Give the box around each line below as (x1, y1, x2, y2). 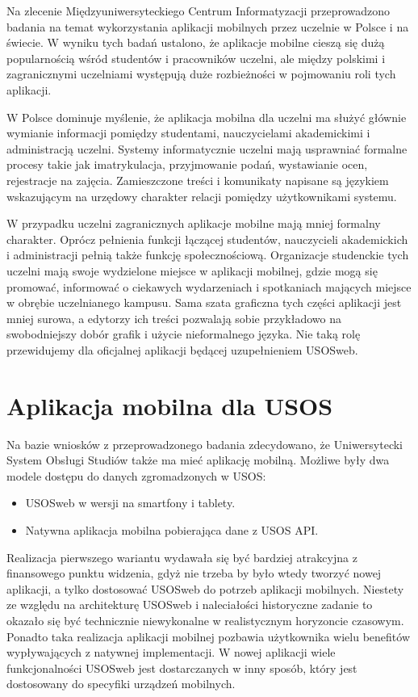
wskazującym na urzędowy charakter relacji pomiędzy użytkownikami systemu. (6, 187, 397, 204)
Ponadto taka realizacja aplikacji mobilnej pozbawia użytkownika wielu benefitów (6, 628, 410, 645)
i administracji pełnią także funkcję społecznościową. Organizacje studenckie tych (6, 246, 409, 263)
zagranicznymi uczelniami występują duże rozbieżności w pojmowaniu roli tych (6, 65, 396, 82)
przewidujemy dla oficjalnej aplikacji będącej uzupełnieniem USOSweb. (6, 341, 358, 358)
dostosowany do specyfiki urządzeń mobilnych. (6, 675, 236, 692)
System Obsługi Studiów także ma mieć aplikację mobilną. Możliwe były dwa (6, 451, 390, 468)
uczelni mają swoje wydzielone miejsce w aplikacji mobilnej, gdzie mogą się (6, 262, 378, 279)
